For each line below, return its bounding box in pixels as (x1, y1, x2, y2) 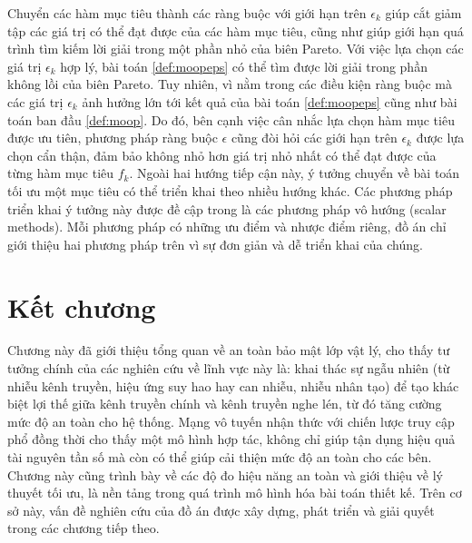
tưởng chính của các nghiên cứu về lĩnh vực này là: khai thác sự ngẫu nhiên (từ (7, 359, 450, 378)
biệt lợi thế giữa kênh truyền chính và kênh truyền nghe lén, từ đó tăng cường (7, 394, 442, 413)
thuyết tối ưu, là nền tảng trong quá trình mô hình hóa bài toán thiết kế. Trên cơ (7, 483, 462, 502)
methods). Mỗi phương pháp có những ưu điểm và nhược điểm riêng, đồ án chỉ (7, 217, 447, 236)
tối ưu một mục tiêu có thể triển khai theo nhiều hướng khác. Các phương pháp (7, 181, 453, 200)
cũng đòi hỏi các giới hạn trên (231, 128, 398, 147)
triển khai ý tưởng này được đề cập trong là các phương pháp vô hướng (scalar (7, 199, 447, 218)
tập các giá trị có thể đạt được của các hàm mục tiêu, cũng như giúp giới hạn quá (7, 21, 464, 40)
